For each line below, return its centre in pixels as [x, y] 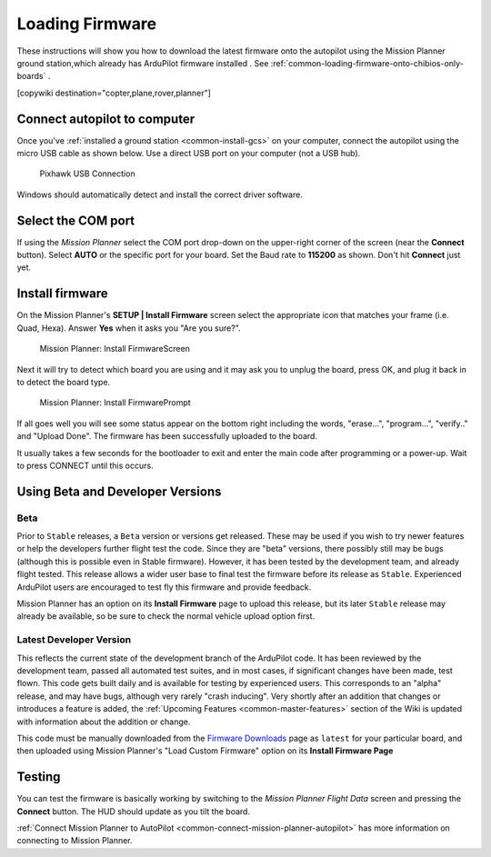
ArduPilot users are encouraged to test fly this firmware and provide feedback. [164, 587]
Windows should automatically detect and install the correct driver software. [160, 194]
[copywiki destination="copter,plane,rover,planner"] [114, 93]
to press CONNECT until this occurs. [85, 465]
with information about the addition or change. [104, 722]
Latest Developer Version [74, 640]
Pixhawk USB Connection [87, 174]
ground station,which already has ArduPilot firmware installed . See [143, 63]
